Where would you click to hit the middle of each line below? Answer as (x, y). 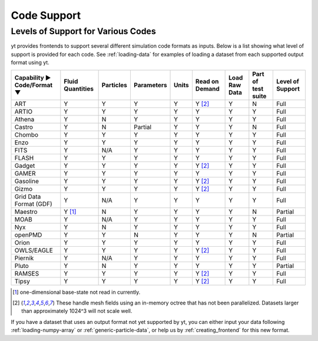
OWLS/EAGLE (34, 250)
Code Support (46, 15)
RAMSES (27, 273)
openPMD (28, 234)
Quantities (79, 88)
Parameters (150, 85)
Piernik (24, 258)
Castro (24, 127)
